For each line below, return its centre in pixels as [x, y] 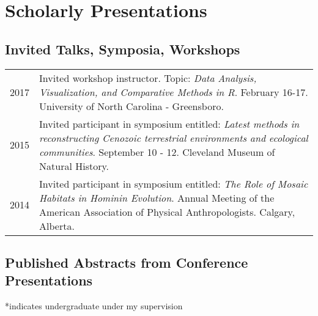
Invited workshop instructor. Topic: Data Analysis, [148, 78]
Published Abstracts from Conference [127, 262]
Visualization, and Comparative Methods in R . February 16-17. [174, 92]
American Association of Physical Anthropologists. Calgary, [167, 211]
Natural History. [74, 166]
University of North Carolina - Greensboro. [131, 106]
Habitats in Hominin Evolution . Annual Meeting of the [157, 197]
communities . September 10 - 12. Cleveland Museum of [157, 152]
